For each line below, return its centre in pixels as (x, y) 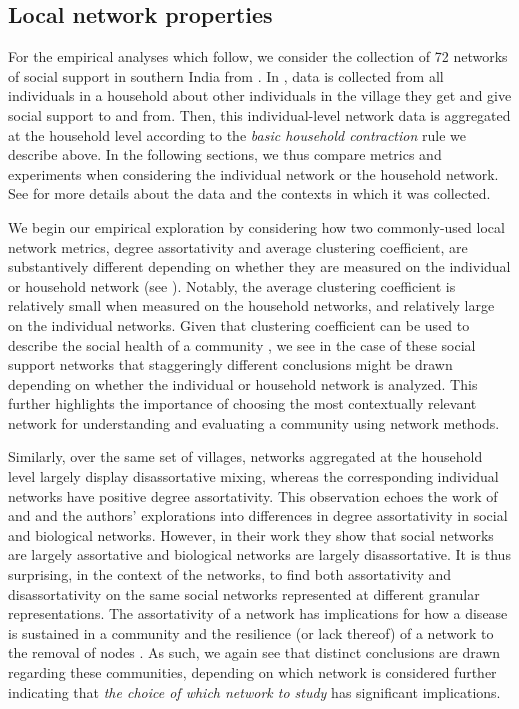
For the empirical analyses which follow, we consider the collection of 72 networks (258, 56)
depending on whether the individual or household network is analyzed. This (243, 383)
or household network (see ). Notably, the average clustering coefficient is (232, 285)
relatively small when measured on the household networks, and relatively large (251, 305)
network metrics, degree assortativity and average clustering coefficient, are (238, 246)
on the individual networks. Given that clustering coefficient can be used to (239, 324)
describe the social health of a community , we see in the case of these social (242, 344)
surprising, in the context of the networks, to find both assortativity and (230, 574)
